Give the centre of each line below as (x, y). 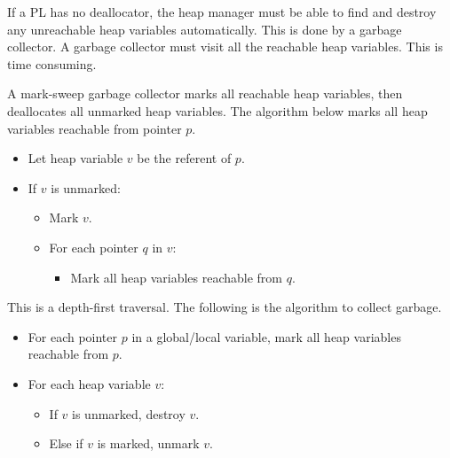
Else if (66, 443)
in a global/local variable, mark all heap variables (266, 336)
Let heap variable (75, 158)
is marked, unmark (148, 443)
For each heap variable (89, 383)
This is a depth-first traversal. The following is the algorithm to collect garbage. (225, 307)
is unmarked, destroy (129, 413)
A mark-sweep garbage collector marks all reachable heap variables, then (205, 93)
